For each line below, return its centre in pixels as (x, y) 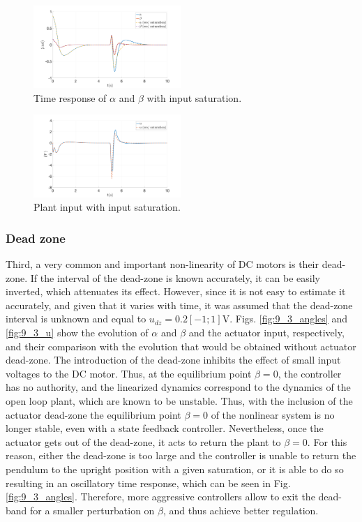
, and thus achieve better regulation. (241, 510)
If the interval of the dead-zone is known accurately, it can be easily (175, 277)
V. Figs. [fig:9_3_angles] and (285, 319)
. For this (327, 441)
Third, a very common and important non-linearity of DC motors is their (162, 264)
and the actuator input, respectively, (266, 332)
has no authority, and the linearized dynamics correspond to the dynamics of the (178, 387)
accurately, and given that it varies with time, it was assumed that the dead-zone (179, 305)
